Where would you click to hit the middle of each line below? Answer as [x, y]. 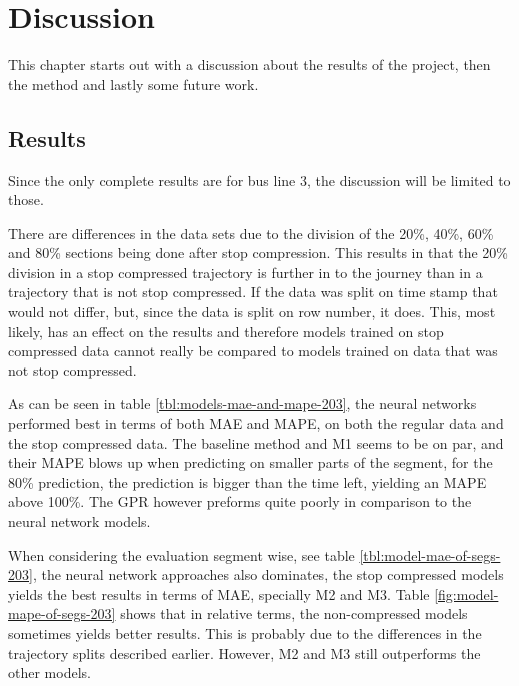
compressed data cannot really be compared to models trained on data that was [253, 350]
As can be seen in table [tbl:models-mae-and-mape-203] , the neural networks [242, 403]
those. [26, 199]
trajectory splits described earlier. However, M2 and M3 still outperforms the [244, 652]
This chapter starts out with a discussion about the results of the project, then [249, 64]
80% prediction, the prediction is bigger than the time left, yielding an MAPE [247, 481]
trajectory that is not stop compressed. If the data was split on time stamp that [253, 291]
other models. [49, 672]
